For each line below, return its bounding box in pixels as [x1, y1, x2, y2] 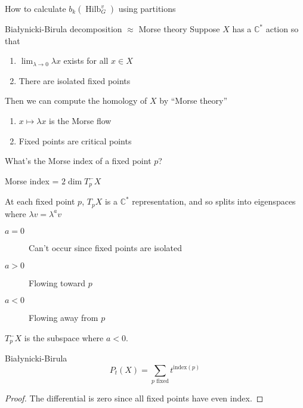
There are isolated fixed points [18, 74, 131, 86]
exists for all [63, 54, 109, 67]
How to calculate [5, 2, 66, 14]
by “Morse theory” [159, 94, 227, 107]
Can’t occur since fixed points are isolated [29, 242, 182, 254]
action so [265, 23, 299, 35]
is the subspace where [24, 332, 104, 344]
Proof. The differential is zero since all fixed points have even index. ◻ [5, 391, 264, 404]
